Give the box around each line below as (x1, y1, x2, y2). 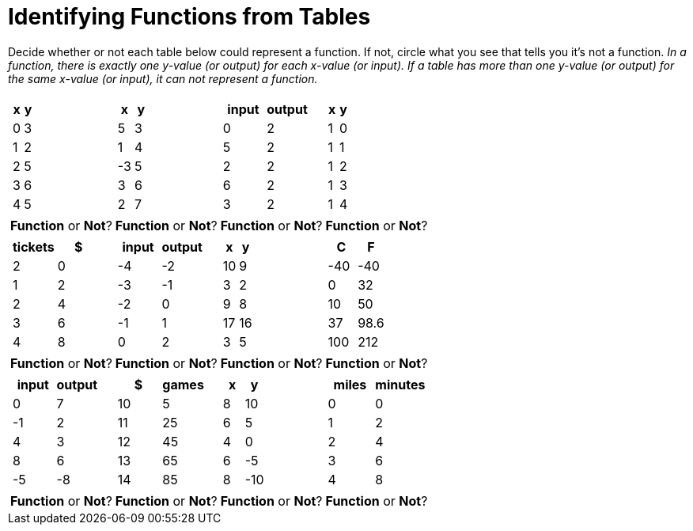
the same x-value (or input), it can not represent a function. (8, 71, 318, 85)
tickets (13, 238, 55, 255)
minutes (375, 376, 426, 393)
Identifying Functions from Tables (8, 3, 371, 30)
